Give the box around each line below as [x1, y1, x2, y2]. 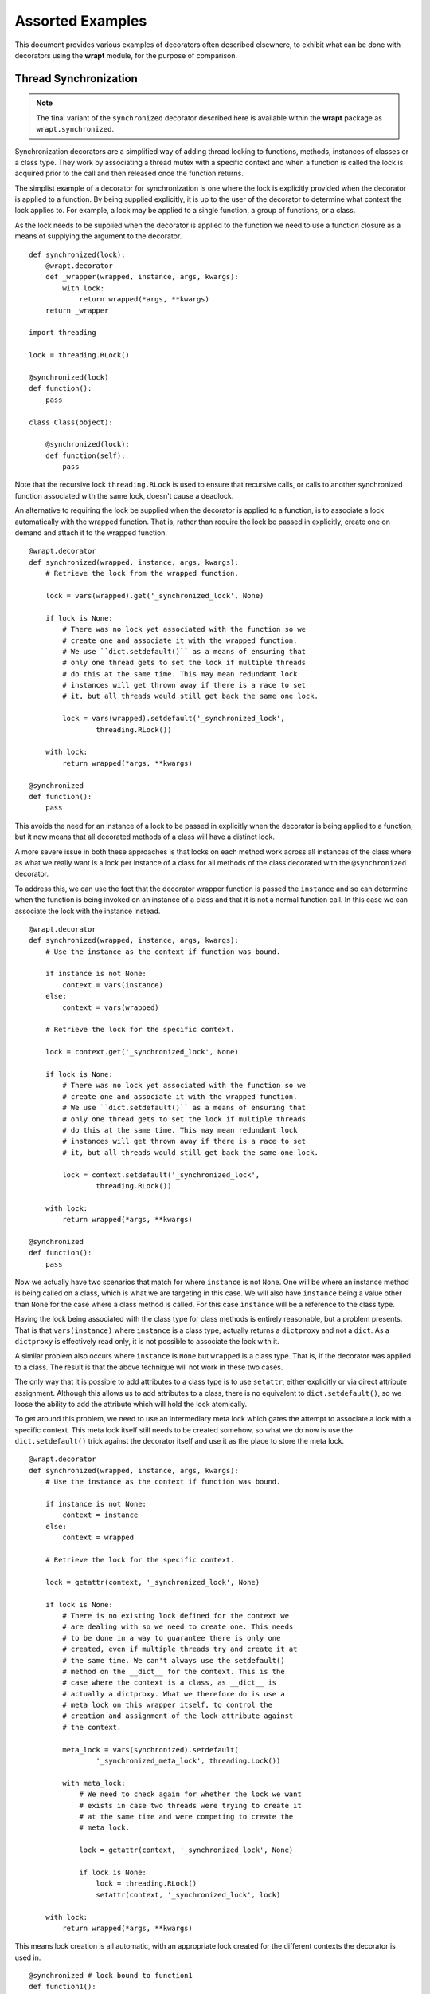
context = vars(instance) [62, 980, 163, 989]
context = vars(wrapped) [62, 1003, 159, 1012]
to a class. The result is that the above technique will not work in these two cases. [14, 1362, 283, 1372]
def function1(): [29, 1982, 96, 1992]
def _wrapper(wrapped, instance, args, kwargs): [45, 272, 239, 282]
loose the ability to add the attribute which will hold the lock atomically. [14, 1399, 248, 1409]
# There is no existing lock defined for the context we [62, 1611, 290, 1620]
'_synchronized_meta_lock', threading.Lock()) [96, 1756, 281, 1766]
